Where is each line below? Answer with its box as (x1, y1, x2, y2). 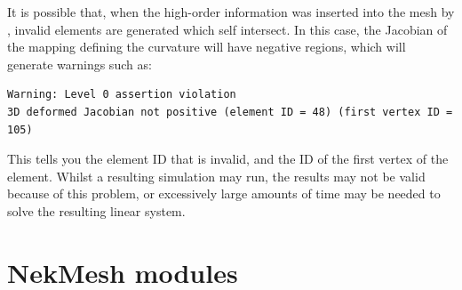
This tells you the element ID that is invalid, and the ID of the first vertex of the (7, 149, 449, 168)
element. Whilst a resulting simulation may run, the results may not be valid (7, 166, 426, 185)
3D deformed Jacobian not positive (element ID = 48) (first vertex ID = (7, 105, 453, 118)
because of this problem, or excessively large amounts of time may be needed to (7, 184, 441, 203)
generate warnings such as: (7, 54, 152, 73)
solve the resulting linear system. (7, 201, 186, 220)
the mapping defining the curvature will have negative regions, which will (7, 37, 406, 56)
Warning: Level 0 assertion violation (7, 88, 236, 101)
